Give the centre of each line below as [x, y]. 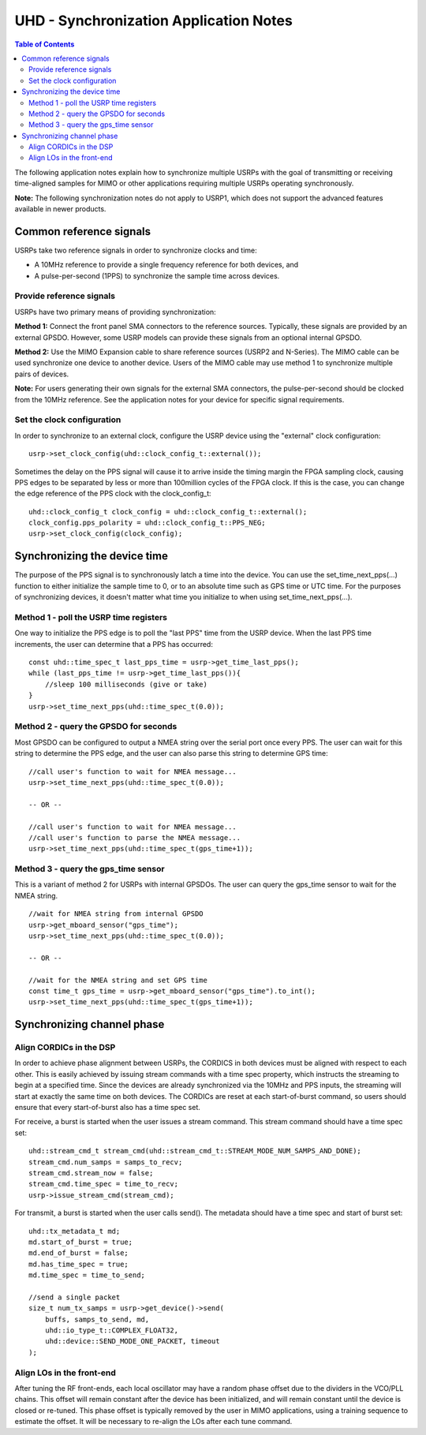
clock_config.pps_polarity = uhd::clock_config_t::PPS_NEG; [147, 523]
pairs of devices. [42, 374]
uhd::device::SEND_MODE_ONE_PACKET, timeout [132, 1342]
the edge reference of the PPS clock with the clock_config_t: [113, 494]
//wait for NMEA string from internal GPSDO [116, 914]
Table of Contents [45, 44]
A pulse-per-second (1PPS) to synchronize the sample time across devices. [157, 275]
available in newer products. [60, 209]
